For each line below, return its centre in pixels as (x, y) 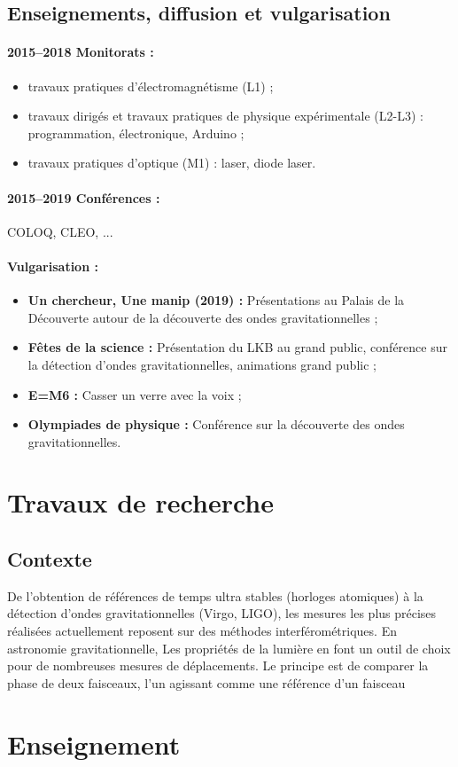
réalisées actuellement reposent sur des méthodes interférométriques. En (202, 631)
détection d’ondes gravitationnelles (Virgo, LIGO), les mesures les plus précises (222, 613)
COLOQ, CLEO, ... (60, 231)
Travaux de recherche (141, 502)
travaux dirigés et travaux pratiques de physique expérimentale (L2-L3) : (225, 116)
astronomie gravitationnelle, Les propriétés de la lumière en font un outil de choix (229, 648)
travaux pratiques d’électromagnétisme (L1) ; (151, 86)
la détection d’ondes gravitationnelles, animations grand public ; (202, 364)
